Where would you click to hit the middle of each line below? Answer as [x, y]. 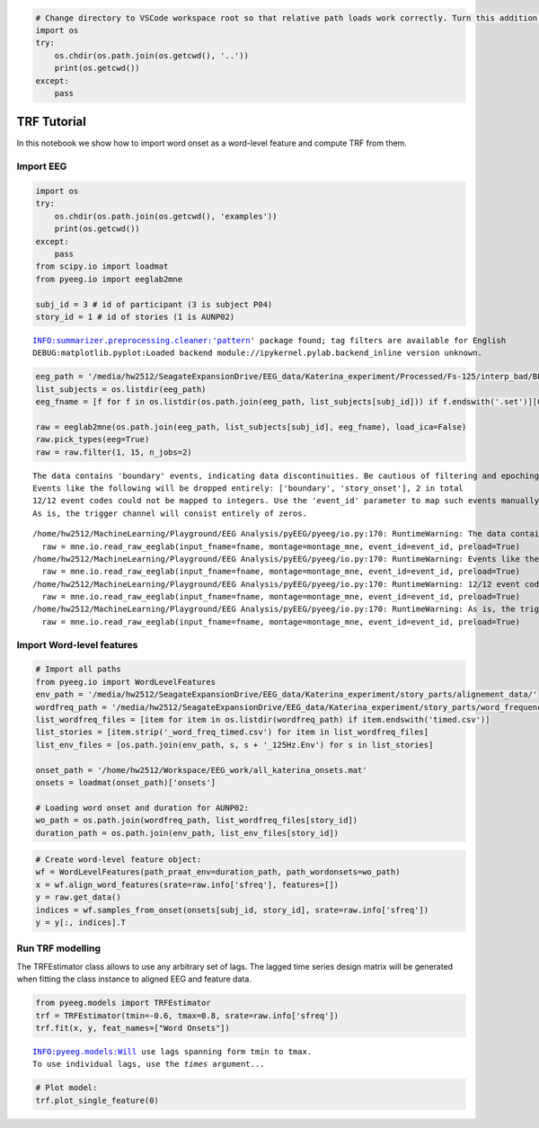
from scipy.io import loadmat [102, 266]
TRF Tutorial [52, 122]
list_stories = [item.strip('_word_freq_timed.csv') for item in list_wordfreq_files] [232, 732]
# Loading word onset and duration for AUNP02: [142, 808]
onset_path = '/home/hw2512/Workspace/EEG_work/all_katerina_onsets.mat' [201, 770]
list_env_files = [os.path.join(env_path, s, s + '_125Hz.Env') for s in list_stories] [234, 745]
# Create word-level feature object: [119, 860]
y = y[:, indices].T [80, 923]
